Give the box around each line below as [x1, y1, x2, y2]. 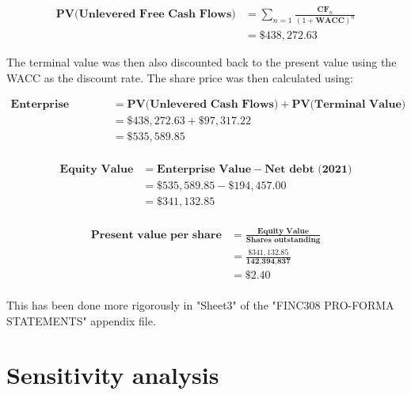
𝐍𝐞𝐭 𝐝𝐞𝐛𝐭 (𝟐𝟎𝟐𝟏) [264, 163, 352, 175]
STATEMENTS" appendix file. [6, 312, 156, 329]
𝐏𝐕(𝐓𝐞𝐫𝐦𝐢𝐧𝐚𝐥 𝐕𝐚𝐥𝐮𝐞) [291, 99, 406, 111]
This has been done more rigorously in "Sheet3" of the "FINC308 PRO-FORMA [6, 297, 394, 313]
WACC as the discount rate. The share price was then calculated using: [6, 69, 353, 85]
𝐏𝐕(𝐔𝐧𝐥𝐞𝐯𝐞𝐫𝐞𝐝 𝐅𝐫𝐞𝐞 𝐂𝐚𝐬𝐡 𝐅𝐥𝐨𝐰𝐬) [55, 9, 236, 21]
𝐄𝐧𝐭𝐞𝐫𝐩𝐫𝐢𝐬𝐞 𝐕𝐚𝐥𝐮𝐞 [157, 163, 252, 175]
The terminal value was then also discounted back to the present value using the [6, 54, 397, 70]
